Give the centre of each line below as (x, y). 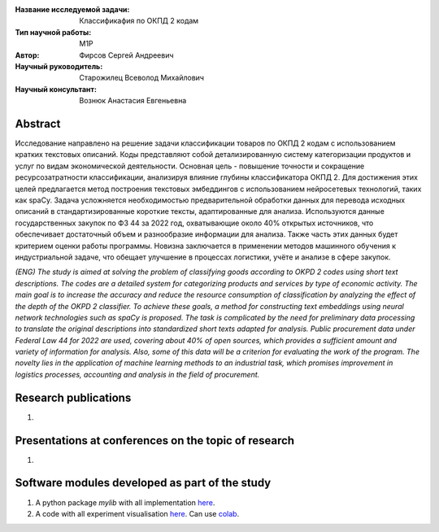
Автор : (27, 55)
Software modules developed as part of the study (143, 483)
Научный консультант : (56, 89)
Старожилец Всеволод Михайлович (142, 78)
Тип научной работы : (53, 32)
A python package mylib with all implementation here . (125, 502)
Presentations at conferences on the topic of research (155, 440)
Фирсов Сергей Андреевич (126, 55)
